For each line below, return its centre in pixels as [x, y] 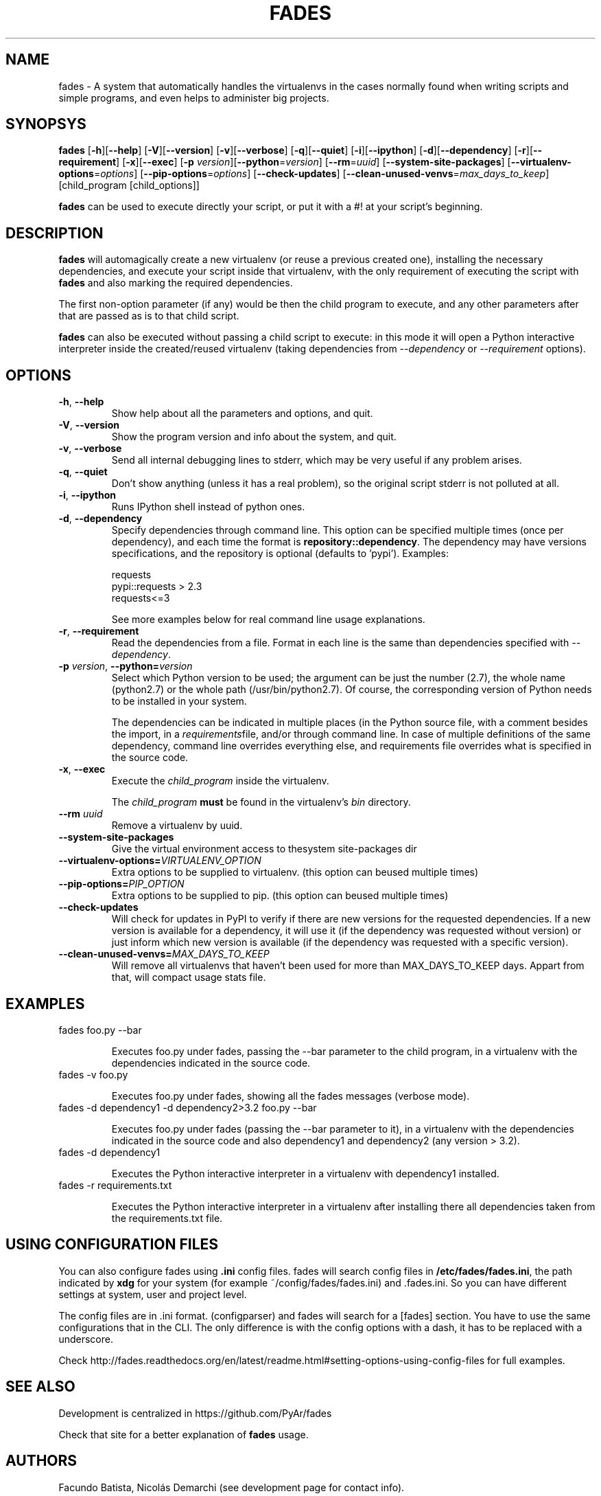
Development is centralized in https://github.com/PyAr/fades [195, 1413]
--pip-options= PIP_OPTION [121, 884]
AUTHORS [42, 1461]
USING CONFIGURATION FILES [112, 1245]
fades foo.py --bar [100, 1030]
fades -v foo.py [93, 1074]
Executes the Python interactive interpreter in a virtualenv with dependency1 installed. [305, 1173]
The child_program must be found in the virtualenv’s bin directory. [261, 802]
